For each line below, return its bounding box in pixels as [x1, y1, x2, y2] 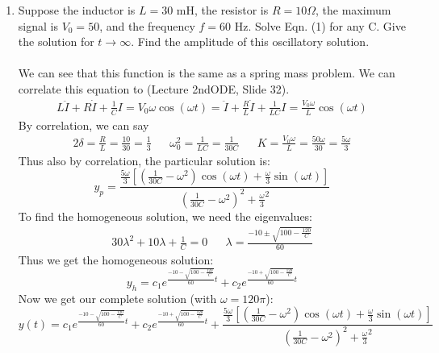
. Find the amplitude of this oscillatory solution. [131, 33, 370, 50]
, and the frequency [99, 17, 195, 34]
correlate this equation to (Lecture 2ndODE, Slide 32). [18, 80, 290, 97]
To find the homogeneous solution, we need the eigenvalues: [18, 207, 313, 224]
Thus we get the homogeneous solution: [18, 251, 214, 268]
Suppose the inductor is [18, 2, 136, 18]
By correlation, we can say [18, 116, 149, 133]
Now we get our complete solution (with [18, 289, 217, 306]
